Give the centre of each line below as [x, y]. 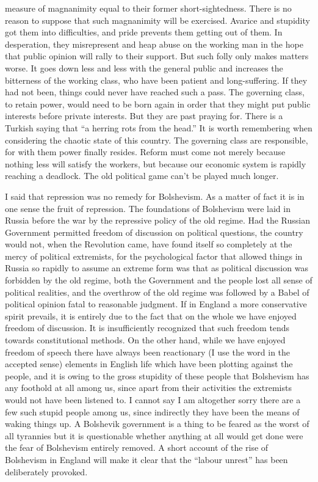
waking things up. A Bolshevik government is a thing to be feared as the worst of [157, 424]
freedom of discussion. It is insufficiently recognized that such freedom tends [147, 328]
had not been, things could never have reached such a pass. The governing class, [155, 92]
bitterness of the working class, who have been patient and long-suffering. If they [156, 80]
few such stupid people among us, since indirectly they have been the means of [152, 411]
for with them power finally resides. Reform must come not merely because [145, 152]
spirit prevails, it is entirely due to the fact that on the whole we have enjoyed [151, 316]
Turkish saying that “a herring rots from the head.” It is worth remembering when [159, 127]
